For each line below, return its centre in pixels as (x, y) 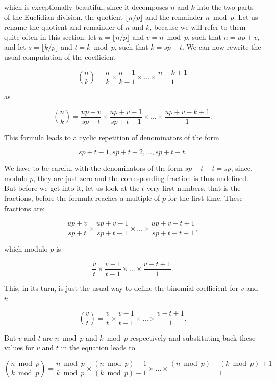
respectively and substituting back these (193, 337)
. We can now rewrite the (222, 47)
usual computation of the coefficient (60, 57)
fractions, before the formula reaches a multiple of (82, 198)
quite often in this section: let (50, 37)
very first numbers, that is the (194, 188)
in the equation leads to (98, 347)
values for (19, 347)
